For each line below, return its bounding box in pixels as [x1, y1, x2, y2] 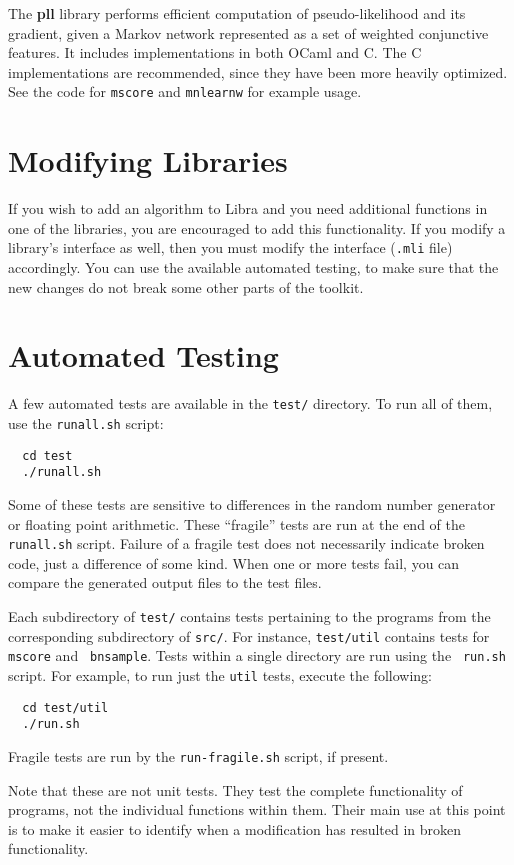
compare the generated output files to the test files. [8, 572, 322, 593]
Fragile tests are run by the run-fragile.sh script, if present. [8, 745, 389, 766]
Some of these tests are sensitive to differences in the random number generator [8, 493, 496, 514]
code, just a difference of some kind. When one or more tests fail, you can [8, 552, 460, 573]
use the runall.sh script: [8, 412, 164, 433]
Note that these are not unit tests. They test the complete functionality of [8, 779, 463, 800]
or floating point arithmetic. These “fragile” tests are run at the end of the [8, 513, 465, 534]
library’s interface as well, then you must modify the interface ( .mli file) [8, 237, 453, 258]
